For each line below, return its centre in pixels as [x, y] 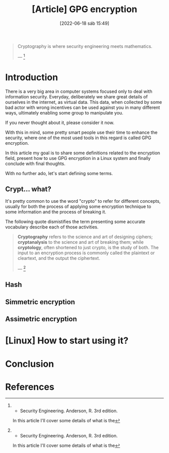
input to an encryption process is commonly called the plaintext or [86, 253]
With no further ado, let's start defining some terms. [59, 173]
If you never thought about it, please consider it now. [60, 123]
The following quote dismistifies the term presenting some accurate [75, 222]
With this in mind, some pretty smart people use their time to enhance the [81, 132]
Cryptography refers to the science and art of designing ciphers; [85, 237]
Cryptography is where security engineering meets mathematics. [85, 46]
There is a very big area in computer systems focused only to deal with [79, 91]
